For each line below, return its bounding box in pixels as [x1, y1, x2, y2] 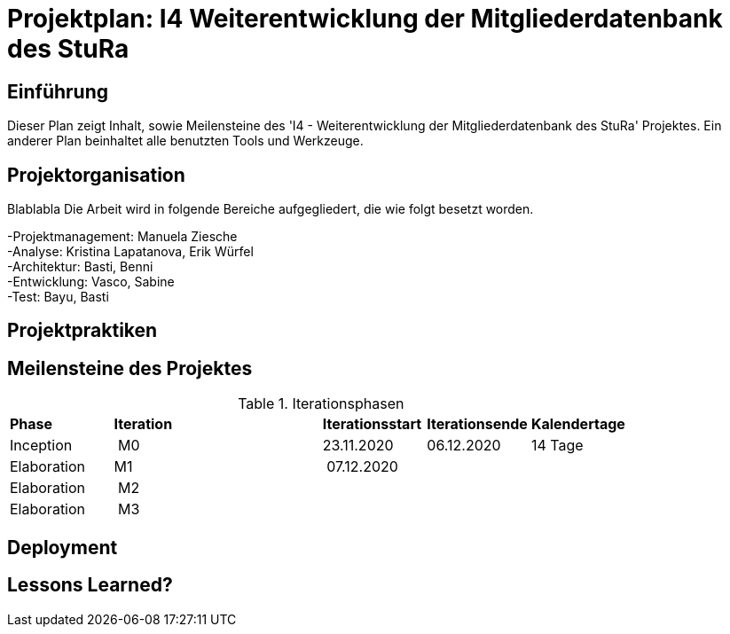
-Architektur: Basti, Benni [7, 259, 153, 275]
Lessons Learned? [7, 574, 173, 597]
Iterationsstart [322, 415, 422, 434]
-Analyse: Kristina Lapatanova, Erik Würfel [7, 244, 254, 260]
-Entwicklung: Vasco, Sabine [7, 274, 175, 290]
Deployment [7, 536, 118, 559]
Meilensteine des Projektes [7, 356, 253, 380]
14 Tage [530, 436, 584, 455]
